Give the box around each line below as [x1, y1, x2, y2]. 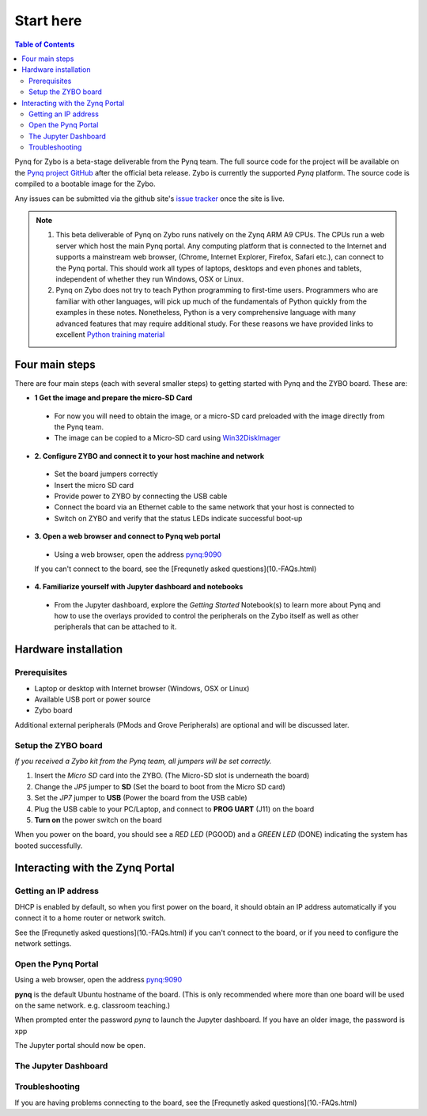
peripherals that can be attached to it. [54, 622, 177, 632]
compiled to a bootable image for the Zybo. [14, 179, 156, 189]
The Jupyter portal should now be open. [14, 1041, 146, 1050]
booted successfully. [14, 841, 83, 850]
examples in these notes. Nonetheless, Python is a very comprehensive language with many [55, 308, 356, 317]
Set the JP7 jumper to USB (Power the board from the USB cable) [34, 793, 248, 803]
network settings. [14, 939, 72, 948]
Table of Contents [14, 40, 75, 49]
